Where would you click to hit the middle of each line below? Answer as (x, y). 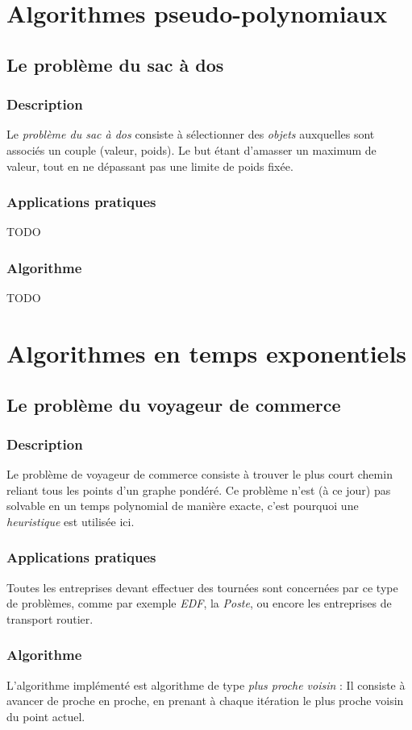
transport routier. (50, 618)
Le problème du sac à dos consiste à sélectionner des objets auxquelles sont (191, 134)
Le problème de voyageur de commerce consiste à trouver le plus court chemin (200, 474)
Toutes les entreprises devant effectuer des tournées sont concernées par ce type (202, 587)
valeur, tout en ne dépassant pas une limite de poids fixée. (150, 166)
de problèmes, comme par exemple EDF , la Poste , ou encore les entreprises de (199, 603)
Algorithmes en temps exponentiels (207, 353)
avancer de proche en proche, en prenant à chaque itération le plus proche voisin (205, 701)
